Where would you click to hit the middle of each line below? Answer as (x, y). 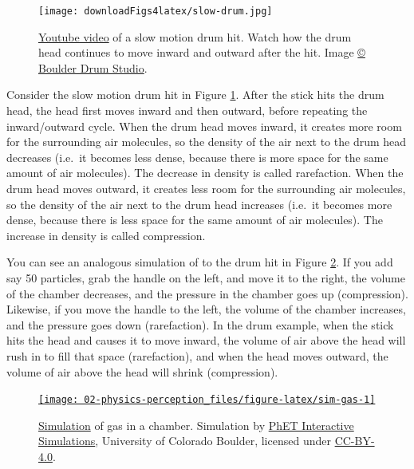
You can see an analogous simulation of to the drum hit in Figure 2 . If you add (200, 262)
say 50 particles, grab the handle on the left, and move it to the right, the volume (206, 277)
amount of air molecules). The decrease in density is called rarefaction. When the (205, 173)
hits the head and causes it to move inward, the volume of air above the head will (206, 340)
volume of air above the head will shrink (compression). (142, 371)
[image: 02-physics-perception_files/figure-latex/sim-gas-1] (207, 400)
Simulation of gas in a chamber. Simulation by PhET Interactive (196, 425)
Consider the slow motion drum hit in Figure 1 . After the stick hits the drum (195, 95)
